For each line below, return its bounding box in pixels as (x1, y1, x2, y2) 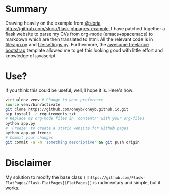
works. (5, 185, 20, 191)
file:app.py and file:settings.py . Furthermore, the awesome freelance (5, 41, 149, 47)
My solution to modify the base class (5, 174, 82, 180)
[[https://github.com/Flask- (83, 175, 146, 180)
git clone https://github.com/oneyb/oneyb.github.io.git (5, 107, 129, 112)
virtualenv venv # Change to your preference (5, 97, 103, 102)
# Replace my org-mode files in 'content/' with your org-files (5, 116, 145, 121)
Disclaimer (5, 157, 52, 168)
